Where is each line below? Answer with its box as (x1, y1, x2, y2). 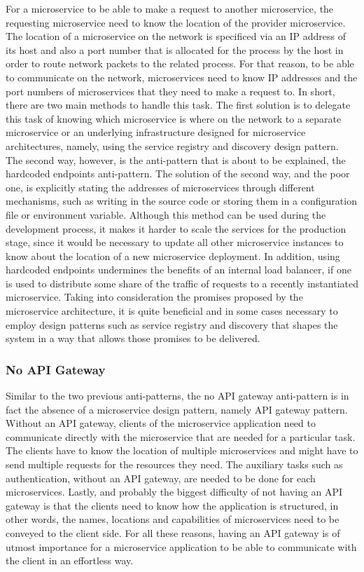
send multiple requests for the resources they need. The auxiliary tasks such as (6, 457, 343, 472)
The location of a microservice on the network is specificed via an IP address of (6, 29, 346, 43)
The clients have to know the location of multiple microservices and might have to (6, 443, 358, 458)
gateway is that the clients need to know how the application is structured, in (6, 498, 339, 512)
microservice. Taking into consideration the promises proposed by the (6, 290, 303, 304)
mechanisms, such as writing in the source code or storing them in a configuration (6, 193, 357, 208)
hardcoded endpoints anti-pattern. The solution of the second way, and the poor (6, 166, 350, 181)
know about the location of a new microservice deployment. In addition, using (6, 248, 340, 263)
